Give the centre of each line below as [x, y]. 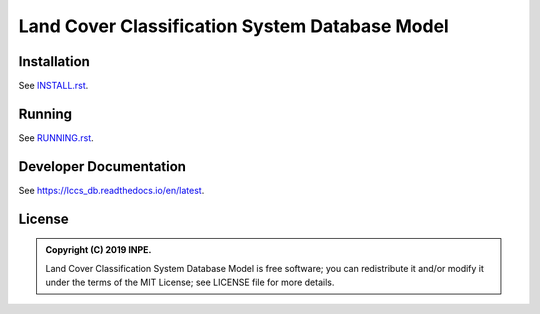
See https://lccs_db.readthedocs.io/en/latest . [111, 190]
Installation [54, 61]
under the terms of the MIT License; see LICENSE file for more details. [190, 282]
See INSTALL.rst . [53, 86]
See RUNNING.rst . [56, 137]
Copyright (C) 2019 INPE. [98, 250]
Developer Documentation [102, 166]
